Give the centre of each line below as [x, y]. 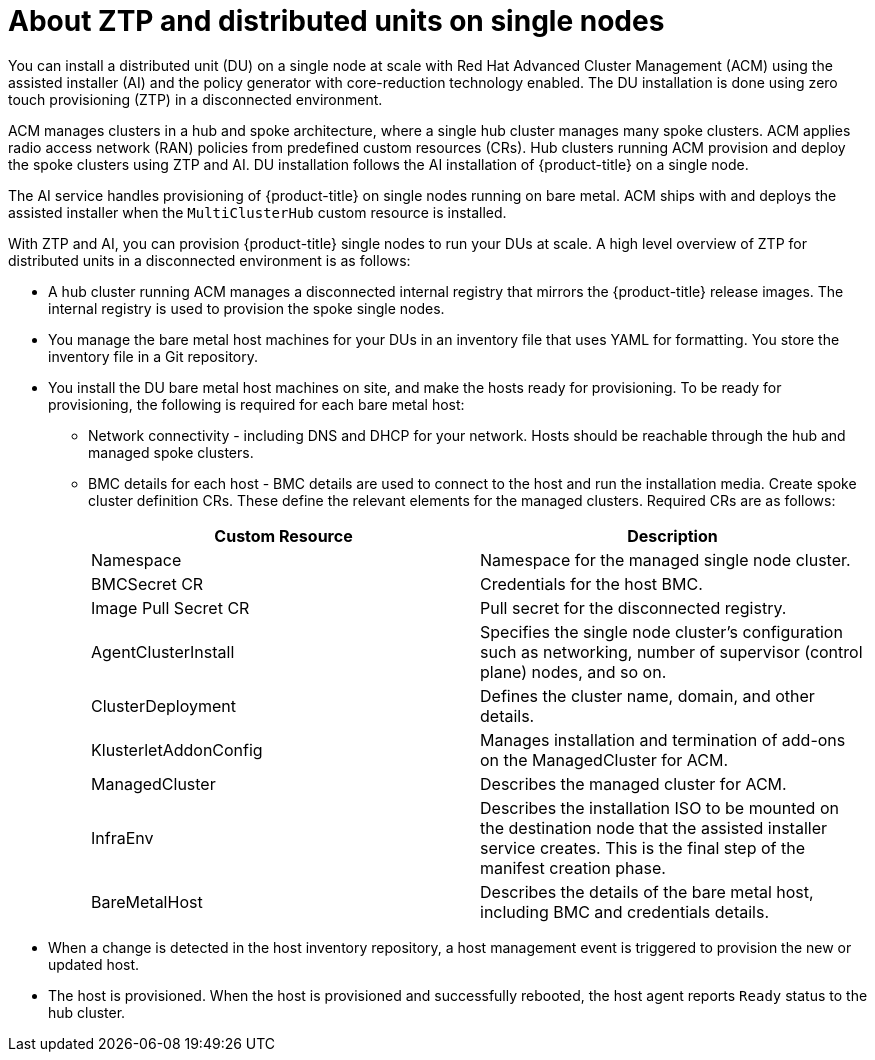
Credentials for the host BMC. [591, 583]
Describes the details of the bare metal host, [647, 891]
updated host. [94, 964]
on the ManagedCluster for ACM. [604, 759]
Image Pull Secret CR [170, 607]
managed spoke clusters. [171, 452]
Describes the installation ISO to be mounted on [659, 807]
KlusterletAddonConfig [177, 749]
